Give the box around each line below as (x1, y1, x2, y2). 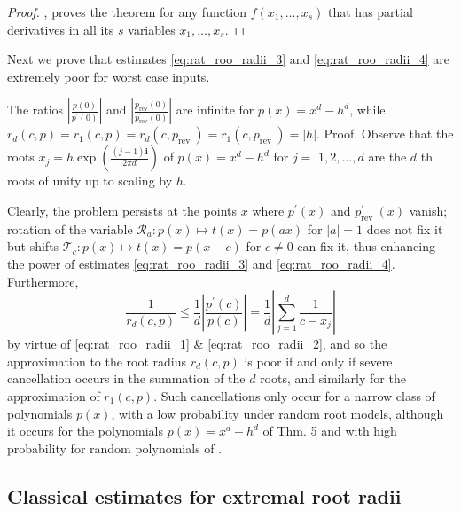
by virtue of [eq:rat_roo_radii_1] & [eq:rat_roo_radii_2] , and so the (7, 334, 387, 353)
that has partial (328, 3, 413, 20)
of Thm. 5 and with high (262, 421, 397, 440)
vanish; (409, 200, 448, 219)
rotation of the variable (7, 219, 133, 238)
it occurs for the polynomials (7, 421, 164, 440)
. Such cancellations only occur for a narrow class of (153, 386, 435, 405)
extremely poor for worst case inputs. (7, 67, 210, 85)
